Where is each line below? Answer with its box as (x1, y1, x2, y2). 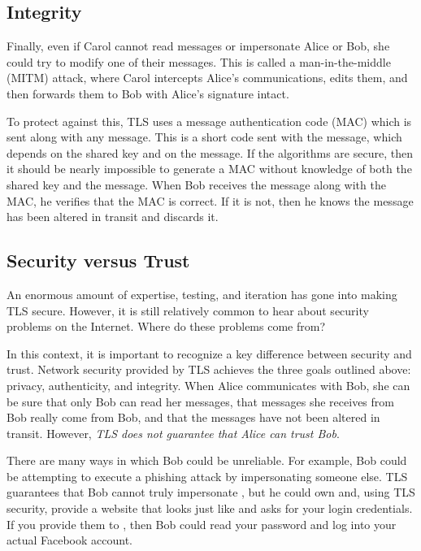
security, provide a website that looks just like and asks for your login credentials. (7, 500, 413, 517)
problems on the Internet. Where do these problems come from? (7, 318, 325, 335)
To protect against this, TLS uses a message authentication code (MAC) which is (7, 112, 412, 129)
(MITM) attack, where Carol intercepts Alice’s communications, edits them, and (7, 69, 408, 86)
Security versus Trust (7, 248, 190, 273)
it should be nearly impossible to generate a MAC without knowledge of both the (7, 160, 412, 177)
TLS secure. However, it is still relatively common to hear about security (7, 302, 369, 319)
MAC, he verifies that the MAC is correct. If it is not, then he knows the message (7, 192, 414, 209)
